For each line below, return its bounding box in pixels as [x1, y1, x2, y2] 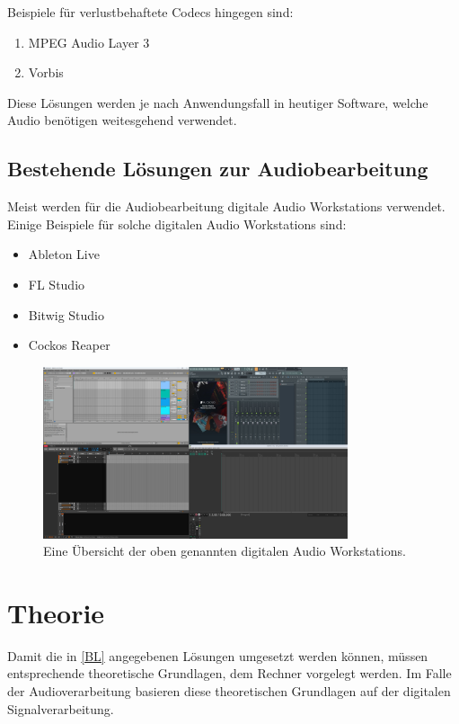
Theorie [7, 594, 105, 630]
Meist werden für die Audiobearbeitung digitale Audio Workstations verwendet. [7, 197, 446, 216]
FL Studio [28, 274, 85, 293]
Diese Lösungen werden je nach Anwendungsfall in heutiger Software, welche [7, 93, 428, 112]
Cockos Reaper [28, 335, 110, 354]
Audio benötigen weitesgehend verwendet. [7, 111, 237, 130]
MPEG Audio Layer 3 [28, 32, 150, 51]
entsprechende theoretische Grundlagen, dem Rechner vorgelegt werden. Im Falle [7, 664, 452, 683]
